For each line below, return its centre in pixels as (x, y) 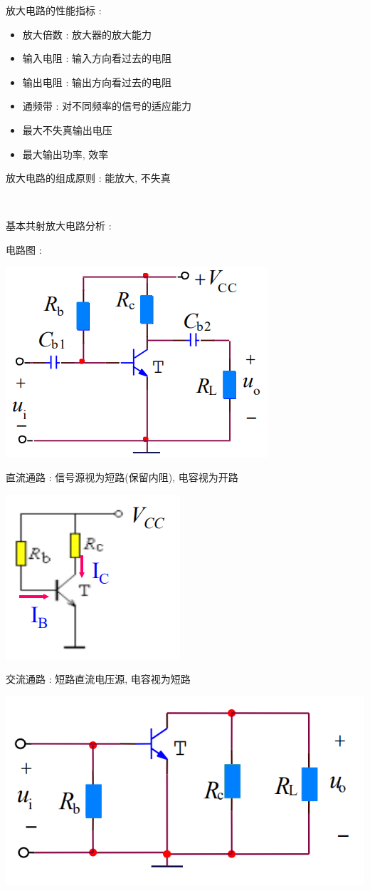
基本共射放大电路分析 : (59, 226)
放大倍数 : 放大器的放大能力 (87, 34)
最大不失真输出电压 (67, 129)
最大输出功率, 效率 (65, 154)
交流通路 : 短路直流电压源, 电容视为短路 (98, 679)
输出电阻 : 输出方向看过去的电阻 (97, 82)
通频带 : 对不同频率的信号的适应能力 (107, 106)
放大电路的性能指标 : (54, 10)
